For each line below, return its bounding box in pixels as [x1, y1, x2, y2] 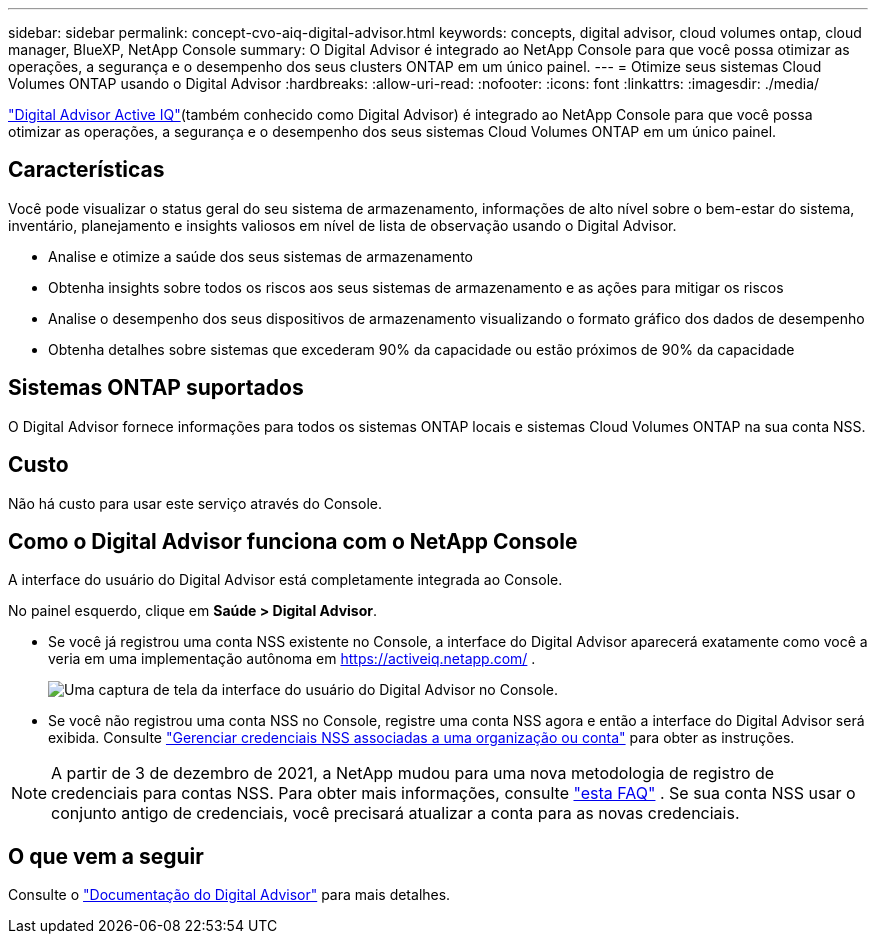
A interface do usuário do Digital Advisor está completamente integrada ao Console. [8, 571, 563, 589]
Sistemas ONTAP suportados [8, 375, 304, 401]
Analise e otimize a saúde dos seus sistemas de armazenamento [48, 247, 473, 265]
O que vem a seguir [8, 843, 204, 869]
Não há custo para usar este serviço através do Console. [8, 494, 382, 512]
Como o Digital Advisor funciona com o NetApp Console [8, 528, 578, 554]
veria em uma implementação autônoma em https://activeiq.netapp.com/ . [48, 650, 536, 668]
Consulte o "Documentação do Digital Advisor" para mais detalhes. [8, 886, 451, 904]
